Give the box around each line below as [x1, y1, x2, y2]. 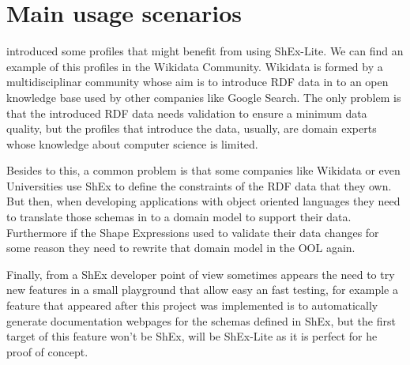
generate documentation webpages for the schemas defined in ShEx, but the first [6, 312, 396, 329]
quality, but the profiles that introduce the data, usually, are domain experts [6, 120, 377, 137]
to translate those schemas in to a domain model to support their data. [6, 209, 352, 225]
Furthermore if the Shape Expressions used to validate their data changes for [6, 224, 379, 240]
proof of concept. [6, 343, 88, 359]
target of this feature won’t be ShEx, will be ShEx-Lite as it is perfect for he [6, 328, 378, 344]
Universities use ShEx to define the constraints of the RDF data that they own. [6, 177, 392, 194]
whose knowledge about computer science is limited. [6, 135, 258, 152]
